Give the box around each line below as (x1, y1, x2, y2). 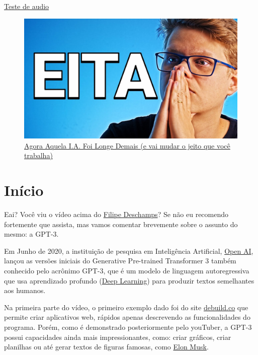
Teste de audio (4, 1, 49, 11)
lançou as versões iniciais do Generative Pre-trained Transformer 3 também (4, 255, 236, 266)
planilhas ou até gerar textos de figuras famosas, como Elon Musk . (4, 341, 209, 352)
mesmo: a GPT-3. (4, 229, 59, 239)
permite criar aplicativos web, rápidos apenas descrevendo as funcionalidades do (4, 312, 250, 322)
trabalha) (24, 150, 53, 161)
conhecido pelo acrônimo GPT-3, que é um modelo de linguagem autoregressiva (4, 265, 249, 275)
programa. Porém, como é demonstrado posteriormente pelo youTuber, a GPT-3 (4, 321, 252, 332)
